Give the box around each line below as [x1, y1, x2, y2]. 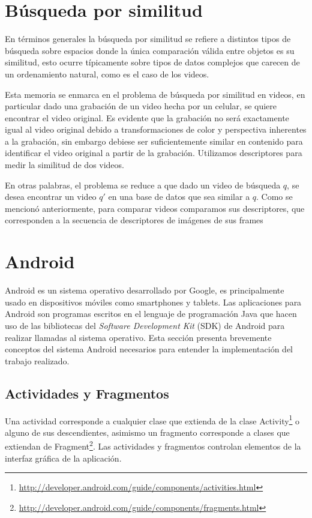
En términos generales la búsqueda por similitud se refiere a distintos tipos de [5, 32, 291, 45]
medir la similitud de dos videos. [5, 158, 124, 171]
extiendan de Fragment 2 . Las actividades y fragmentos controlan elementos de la [5, 438, 301, 453]
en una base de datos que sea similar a [108, 190, 250, 203]
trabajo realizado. [5, 354, 70, 367]
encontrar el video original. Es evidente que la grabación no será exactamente [5, 111, 289, 124]
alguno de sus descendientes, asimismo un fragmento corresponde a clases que [5, 426, 290, 438]
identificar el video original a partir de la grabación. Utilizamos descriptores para [5, 146, 302, 159]
